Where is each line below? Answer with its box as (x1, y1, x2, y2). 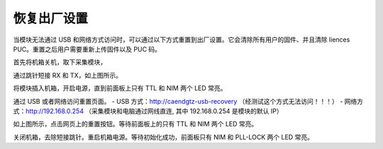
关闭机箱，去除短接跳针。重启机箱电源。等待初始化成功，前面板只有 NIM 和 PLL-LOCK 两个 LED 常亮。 (13, 133, 313, 141)
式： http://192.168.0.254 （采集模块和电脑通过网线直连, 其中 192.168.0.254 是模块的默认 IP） (13, 107, 283, 115)
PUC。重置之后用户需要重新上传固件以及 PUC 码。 (13, 44, 162, 53)
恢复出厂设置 (13, 11, 89, 26)
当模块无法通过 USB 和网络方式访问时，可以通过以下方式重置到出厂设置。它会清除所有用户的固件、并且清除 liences (13, 35, 350, 44)
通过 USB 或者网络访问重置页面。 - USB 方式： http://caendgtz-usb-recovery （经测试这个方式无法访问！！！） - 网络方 (13, 97, 364, 105)
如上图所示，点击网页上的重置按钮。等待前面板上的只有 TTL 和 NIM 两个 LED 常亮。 (13, 120, 258, 129)
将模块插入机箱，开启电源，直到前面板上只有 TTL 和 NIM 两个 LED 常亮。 (13, 84, 227, 93)
